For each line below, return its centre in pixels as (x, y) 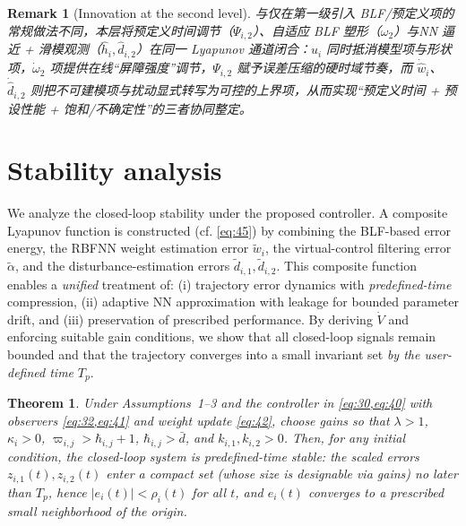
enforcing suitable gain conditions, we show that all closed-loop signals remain (222, 336)
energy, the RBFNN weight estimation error (128, 248)
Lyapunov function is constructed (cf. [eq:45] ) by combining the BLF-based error (229, 230)
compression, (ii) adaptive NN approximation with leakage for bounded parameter (233, 302)
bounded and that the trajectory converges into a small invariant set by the (214, 354)
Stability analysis (115, 170)
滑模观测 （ (69, 49)
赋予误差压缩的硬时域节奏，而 (325, 68)
